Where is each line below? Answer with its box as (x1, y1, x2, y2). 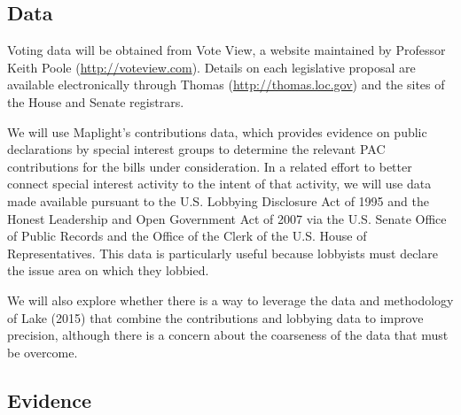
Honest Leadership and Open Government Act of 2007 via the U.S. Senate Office (7, 209, 447, 227)
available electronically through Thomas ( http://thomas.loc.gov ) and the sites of (7, 75, 445, 94)
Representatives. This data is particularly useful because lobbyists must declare (7, 243, 438, 262)
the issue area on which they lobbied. (7, 261, 209, 280)
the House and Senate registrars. (7, 92, 184, 111)
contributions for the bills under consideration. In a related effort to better (7, 157, 412, 175)
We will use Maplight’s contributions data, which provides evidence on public (7, 122, 427, 141)
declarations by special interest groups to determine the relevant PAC (7, 140, 386, 158)
